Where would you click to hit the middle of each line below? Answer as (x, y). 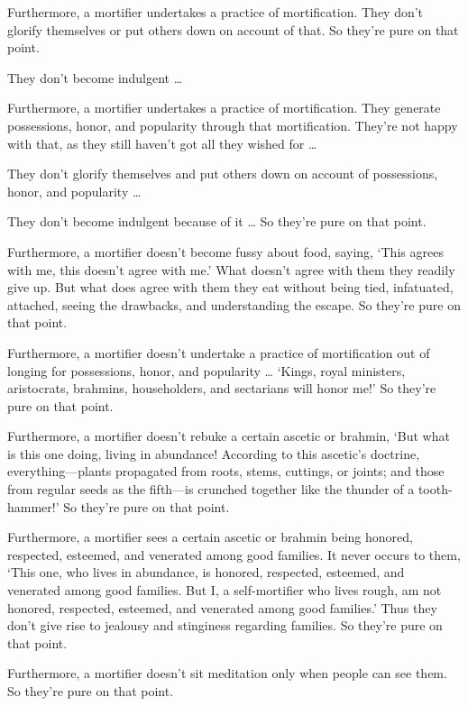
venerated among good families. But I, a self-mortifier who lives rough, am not (225, 590)
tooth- (435, 489)
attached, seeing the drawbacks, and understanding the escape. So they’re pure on (234, 304)
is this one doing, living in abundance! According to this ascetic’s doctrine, (214, 453)
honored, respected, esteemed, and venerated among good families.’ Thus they (222, 607)
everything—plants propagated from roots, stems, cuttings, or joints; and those (226, 471)
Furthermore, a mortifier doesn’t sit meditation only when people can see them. (227, 673)
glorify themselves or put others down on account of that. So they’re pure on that (233, 29)
